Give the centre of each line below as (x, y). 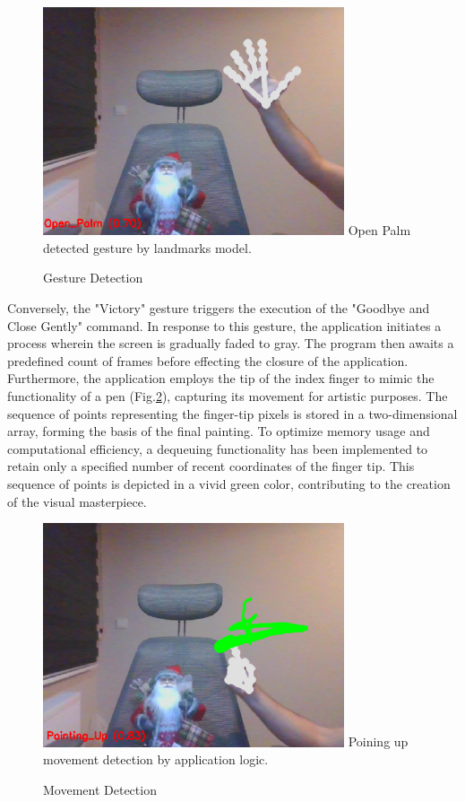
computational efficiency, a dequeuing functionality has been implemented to (218, 448)
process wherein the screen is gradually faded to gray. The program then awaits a (231, 343)
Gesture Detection (93, 278)
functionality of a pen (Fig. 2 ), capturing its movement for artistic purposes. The (228, 396)
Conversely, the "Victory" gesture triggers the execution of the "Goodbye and (219, 308)
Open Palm (379, 230)
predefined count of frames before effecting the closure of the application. (208, 360)
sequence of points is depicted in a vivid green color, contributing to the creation (229, 484)
